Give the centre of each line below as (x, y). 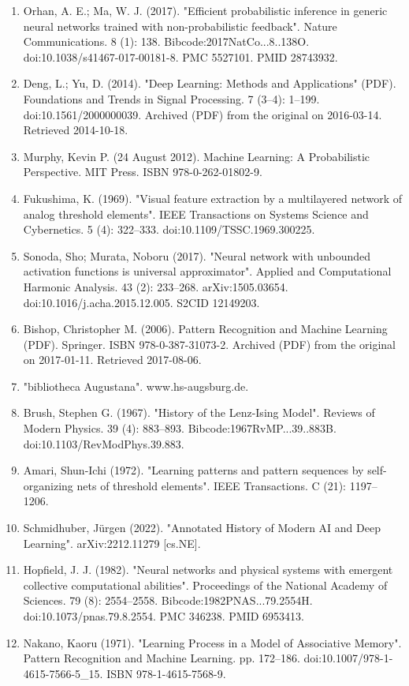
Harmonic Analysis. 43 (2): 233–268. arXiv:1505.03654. (156, 286)
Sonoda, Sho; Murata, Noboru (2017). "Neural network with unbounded (197, 255)
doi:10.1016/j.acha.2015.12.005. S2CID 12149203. (141, 302)
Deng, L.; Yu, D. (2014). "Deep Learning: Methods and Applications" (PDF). (210, 83)
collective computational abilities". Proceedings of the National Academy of (205, 585)
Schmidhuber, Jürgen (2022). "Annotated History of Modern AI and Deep (202, 528)
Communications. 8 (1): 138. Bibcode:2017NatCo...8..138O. (166, 41)
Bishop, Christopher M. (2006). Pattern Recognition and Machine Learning (205, 329)
